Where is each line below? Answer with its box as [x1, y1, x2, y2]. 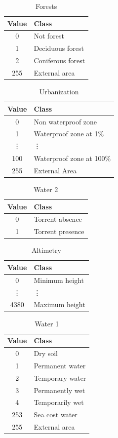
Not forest [34, 31, 65, 41]
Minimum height [34, 275, 84, 285]
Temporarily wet [34, 397, 84, 407]
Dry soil [34, 348, 58, 358]
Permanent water [34, 360, 86, 370]
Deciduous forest [34, 43, 84, 53]
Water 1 [35, 318, 59, 328]
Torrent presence [34, 226, 84, 237]
